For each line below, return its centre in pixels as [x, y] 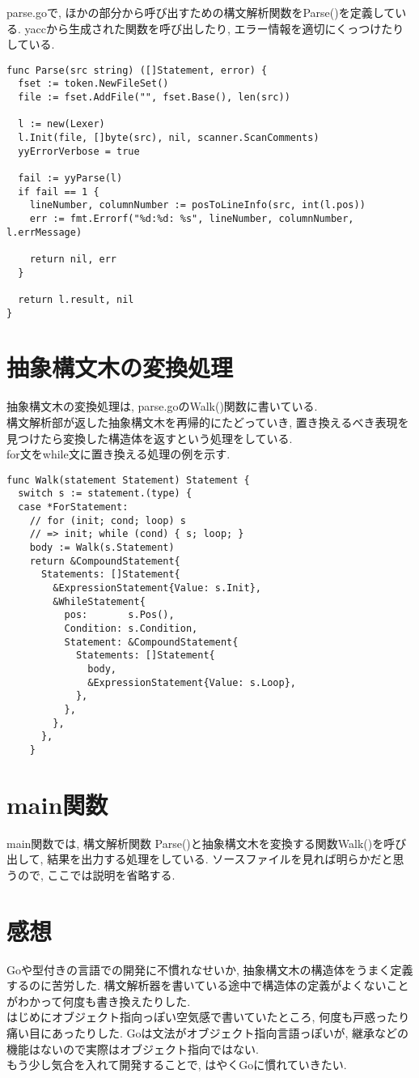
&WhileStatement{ [99, 601]
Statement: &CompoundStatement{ [151, 642]
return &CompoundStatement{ [105, 561]
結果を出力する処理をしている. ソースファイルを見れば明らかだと [220, 859]
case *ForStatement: [73, 507]
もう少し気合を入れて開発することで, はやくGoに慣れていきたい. [177, 1065]
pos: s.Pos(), [119, 615]
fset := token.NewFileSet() [93, 84]
